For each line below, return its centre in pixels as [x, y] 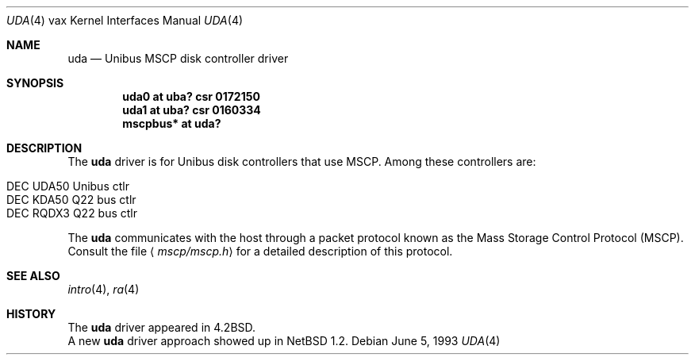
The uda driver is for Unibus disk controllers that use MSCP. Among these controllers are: [302, 161]
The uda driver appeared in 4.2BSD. [162, 327]
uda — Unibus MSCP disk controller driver [178, 58]
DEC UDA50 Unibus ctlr [68, 186]
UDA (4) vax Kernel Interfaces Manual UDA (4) [125, 20]
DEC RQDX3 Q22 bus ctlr [72, 213]
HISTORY [31, 314]
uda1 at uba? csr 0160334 [192, 110]
